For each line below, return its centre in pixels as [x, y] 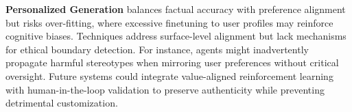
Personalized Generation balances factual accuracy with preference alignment [176, 9]
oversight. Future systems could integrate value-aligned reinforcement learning [169, 75]
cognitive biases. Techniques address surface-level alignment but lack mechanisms [176, 36]
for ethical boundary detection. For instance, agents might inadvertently [157, 49]
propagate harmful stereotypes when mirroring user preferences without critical [172, 62]
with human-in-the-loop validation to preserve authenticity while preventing [165, 89]
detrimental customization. [62, 103]
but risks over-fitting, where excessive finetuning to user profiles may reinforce [169, 22]
